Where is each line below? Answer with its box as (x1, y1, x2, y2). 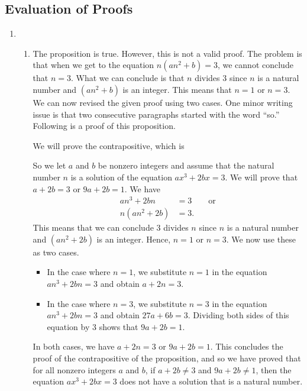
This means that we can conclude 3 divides (33, 221, 189, 234)
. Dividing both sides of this (188, 309, 289, 321)
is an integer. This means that (122, 83, 232, 95)
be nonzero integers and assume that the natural (98, 159, 274, 172)
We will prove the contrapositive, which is (33, 139, 185, 151)
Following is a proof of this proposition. (33, 119, 176, 132)
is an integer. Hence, (96, 232, 171, 245)
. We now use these (226, 232, 296, 245)
